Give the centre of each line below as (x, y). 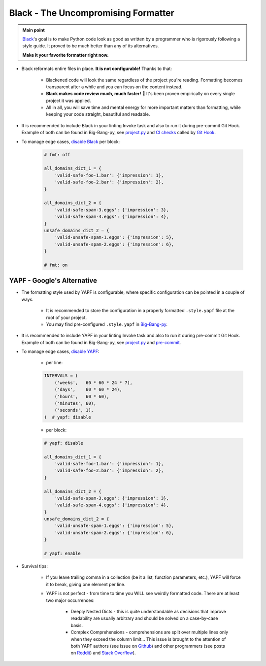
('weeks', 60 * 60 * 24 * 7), (94, 383)
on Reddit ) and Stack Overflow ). (103, 653)
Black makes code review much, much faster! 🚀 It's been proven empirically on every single (140, 94)
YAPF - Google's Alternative (53, 281)
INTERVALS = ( (61, 376)
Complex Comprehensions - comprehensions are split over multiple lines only (150, 632)
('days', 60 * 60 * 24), (88, 390)
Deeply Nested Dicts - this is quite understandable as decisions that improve (148, 611)
